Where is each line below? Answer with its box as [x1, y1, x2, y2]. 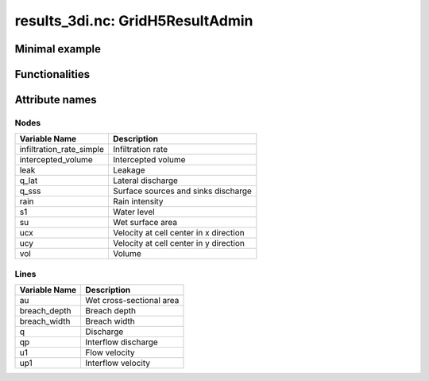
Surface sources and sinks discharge [112, 185, 252, 196]
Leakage [112, 165, 146, 176]
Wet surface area [112, 217, 178, 228]
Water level [112, 207, 155, 218]
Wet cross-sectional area [85, 295, 180, 306]
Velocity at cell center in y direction [112, 238, 245, 249]
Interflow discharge [85, 336, 158, 348]
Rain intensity [112, 196, 164, 207]
